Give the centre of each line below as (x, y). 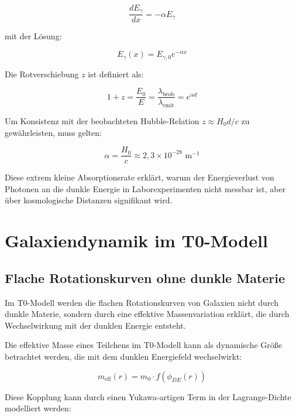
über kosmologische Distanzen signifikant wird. (89, 200)
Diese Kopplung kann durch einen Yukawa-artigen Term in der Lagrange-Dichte (148, 396)
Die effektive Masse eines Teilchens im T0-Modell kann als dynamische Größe (143, 345)
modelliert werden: (38, 408)
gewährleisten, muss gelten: (53, 132)
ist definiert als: (116, 74)
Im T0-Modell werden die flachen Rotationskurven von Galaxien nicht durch (142, 302)
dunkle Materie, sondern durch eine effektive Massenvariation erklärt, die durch (147, 314)
